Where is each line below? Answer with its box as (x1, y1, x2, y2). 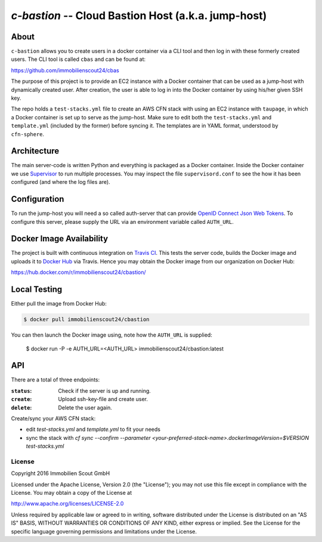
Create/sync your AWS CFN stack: (11, 415, 96, 422)
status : (11, 387, 32, 394)
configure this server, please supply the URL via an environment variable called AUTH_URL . (11, 218, 234, 225)
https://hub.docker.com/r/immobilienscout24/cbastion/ (11, 269, 146, 276)
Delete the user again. (58, 404, 113, 411)
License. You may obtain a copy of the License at (11, 489, 132, 497)
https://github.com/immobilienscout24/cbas (11, 66, 119, 74)
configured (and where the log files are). (11, 178, 110, 186)
